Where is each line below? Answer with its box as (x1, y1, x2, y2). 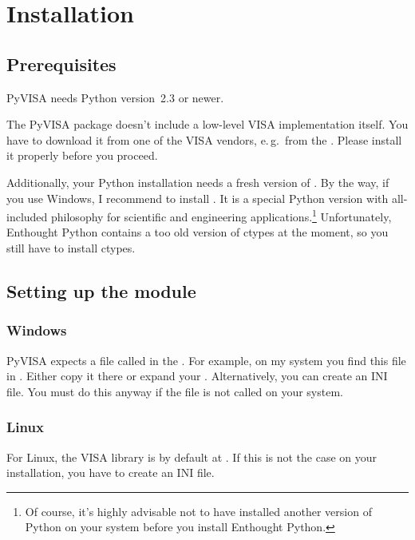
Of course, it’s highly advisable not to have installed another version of (25, 502, 372, 519)
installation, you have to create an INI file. (6, 464, 215, 481)
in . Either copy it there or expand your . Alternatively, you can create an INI (6, 367, 388, 384)
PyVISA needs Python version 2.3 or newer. (6, 89, 224, 105)
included (6, 208, 48, 224)
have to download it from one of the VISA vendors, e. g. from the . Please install (6, 131, 402, 148)
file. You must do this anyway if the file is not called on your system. (6, 383, 343, 399)
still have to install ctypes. (6, 239, 136, 256)
